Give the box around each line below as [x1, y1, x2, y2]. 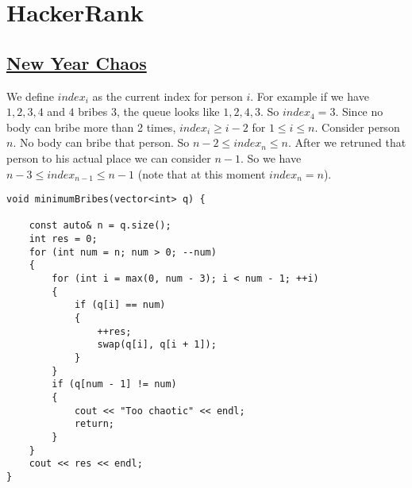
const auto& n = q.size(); [29, 220, 171, 232]
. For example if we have [250, 87, 369, 104]
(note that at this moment [137, 165, 266, 182]
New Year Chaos [6, 50, 147, 75]
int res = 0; [29, 233, 98, 245]
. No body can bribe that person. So [13, 134, 190, 151]
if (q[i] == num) [74, 299, 166, 311]
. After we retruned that [287, 134, 406, 151]
